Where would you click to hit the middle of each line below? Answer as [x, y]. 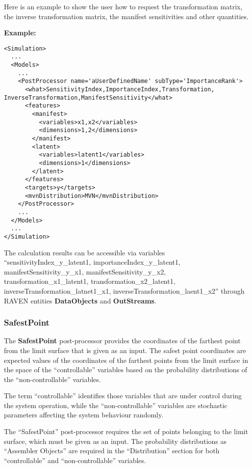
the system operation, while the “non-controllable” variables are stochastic [116, 405]
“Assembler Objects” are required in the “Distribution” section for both [112, 451]
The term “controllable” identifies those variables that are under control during [123, 396]
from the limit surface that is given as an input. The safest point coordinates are [125, 350]
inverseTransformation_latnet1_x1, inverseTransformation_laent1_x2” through [124, 290]
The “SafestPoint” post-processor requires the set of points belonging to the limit [126, 431]
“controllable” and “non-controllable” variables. [75, 460]
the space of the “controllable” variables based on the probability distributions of [126, 370]
